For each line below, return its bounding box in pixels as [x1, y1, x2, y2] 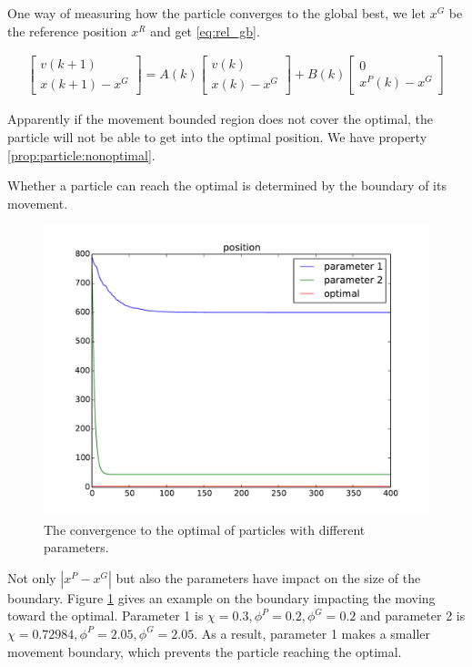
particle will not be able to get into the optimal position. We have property [7, 127, 427, 146]
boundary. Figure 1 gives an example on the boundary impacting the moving [7, 588, 436, 607]
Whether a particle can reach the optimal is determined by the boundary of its [7, 176, 447, 195]
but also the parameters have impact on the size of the [115, 568, 421, 587]
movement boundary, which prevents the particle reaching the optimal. [7, 641, 402, 661]
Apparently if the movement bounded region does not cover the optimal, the [7, 109, 434, 128]
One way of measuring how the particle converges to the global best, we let [7, 4, 426, 22]
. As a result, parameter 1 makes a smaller [194, 623, 431, 642]
